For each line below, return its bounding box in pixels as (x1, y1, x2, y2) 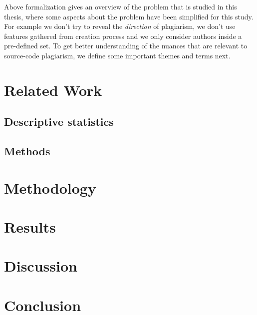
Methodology (4, 177, 96, 198)
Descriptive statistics (4, 114, 114, 129)
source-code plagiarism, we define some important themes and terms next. (4, 50, 231, 60)
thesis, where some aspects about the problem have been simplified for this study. (4, 11, 254, 21)
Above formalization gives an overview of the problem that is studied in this (4, 1, 237, 11)
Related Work (4, 79, 102, 100)
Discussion (4, 256, 77, 276)
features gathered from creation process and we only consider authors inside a (4, 30, 242, 41)
